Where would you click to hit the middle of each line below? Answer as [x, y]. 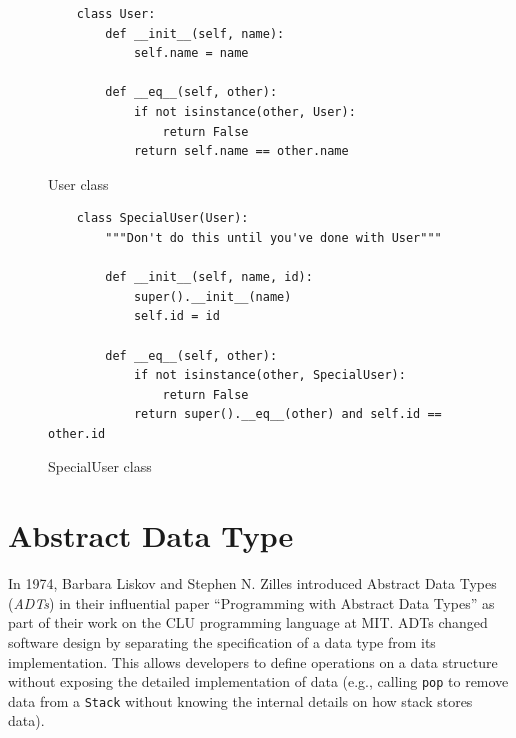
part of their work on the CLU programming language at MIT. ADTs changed [248, 622]
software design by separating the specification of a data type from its [222, 641]
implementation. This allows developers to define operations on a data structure [253, 661]
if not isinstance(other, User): [244, 111]
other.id [77, 433]
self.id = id [176, 316]
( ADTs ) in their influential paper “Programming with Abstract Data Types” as [251, 602]
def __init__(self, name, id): [209, 277]
